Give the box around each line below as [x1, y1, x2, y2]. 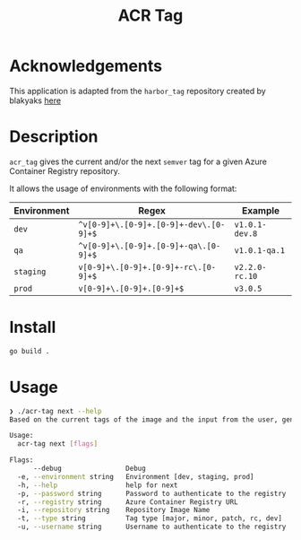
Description [9, 126, 99, 147]
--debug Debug [32, 464, 146, 473]
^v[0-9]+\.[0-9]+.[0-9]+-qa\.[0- [78, 240, 221, 251]
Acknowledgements [9, 56, 163, 76]
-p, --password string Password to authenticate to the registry [17, 489, 287, 498]
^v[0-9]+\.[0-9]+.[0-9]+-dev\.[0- [78, 219, 226, 230]
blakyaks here [9, 95, 61, 106]
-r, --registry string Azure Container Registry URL [17, 497, 239, 507]
